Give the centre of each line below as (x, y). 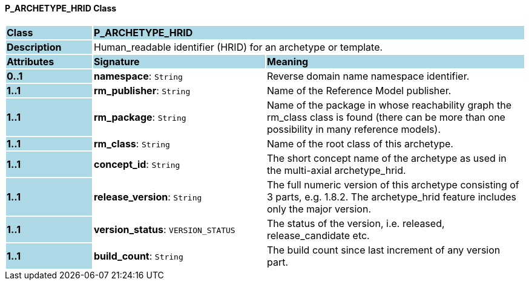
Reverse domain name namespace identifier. (368, 76)
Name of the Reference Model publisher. (359, 90)
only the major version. (319, 209)
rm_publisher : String (142, 90)
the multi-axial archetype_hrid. (336, 170)
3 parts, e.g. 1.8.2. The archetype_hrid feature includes (392, 197)
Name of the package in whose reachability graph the (389, 105)
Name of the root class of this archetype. (360, 143)
